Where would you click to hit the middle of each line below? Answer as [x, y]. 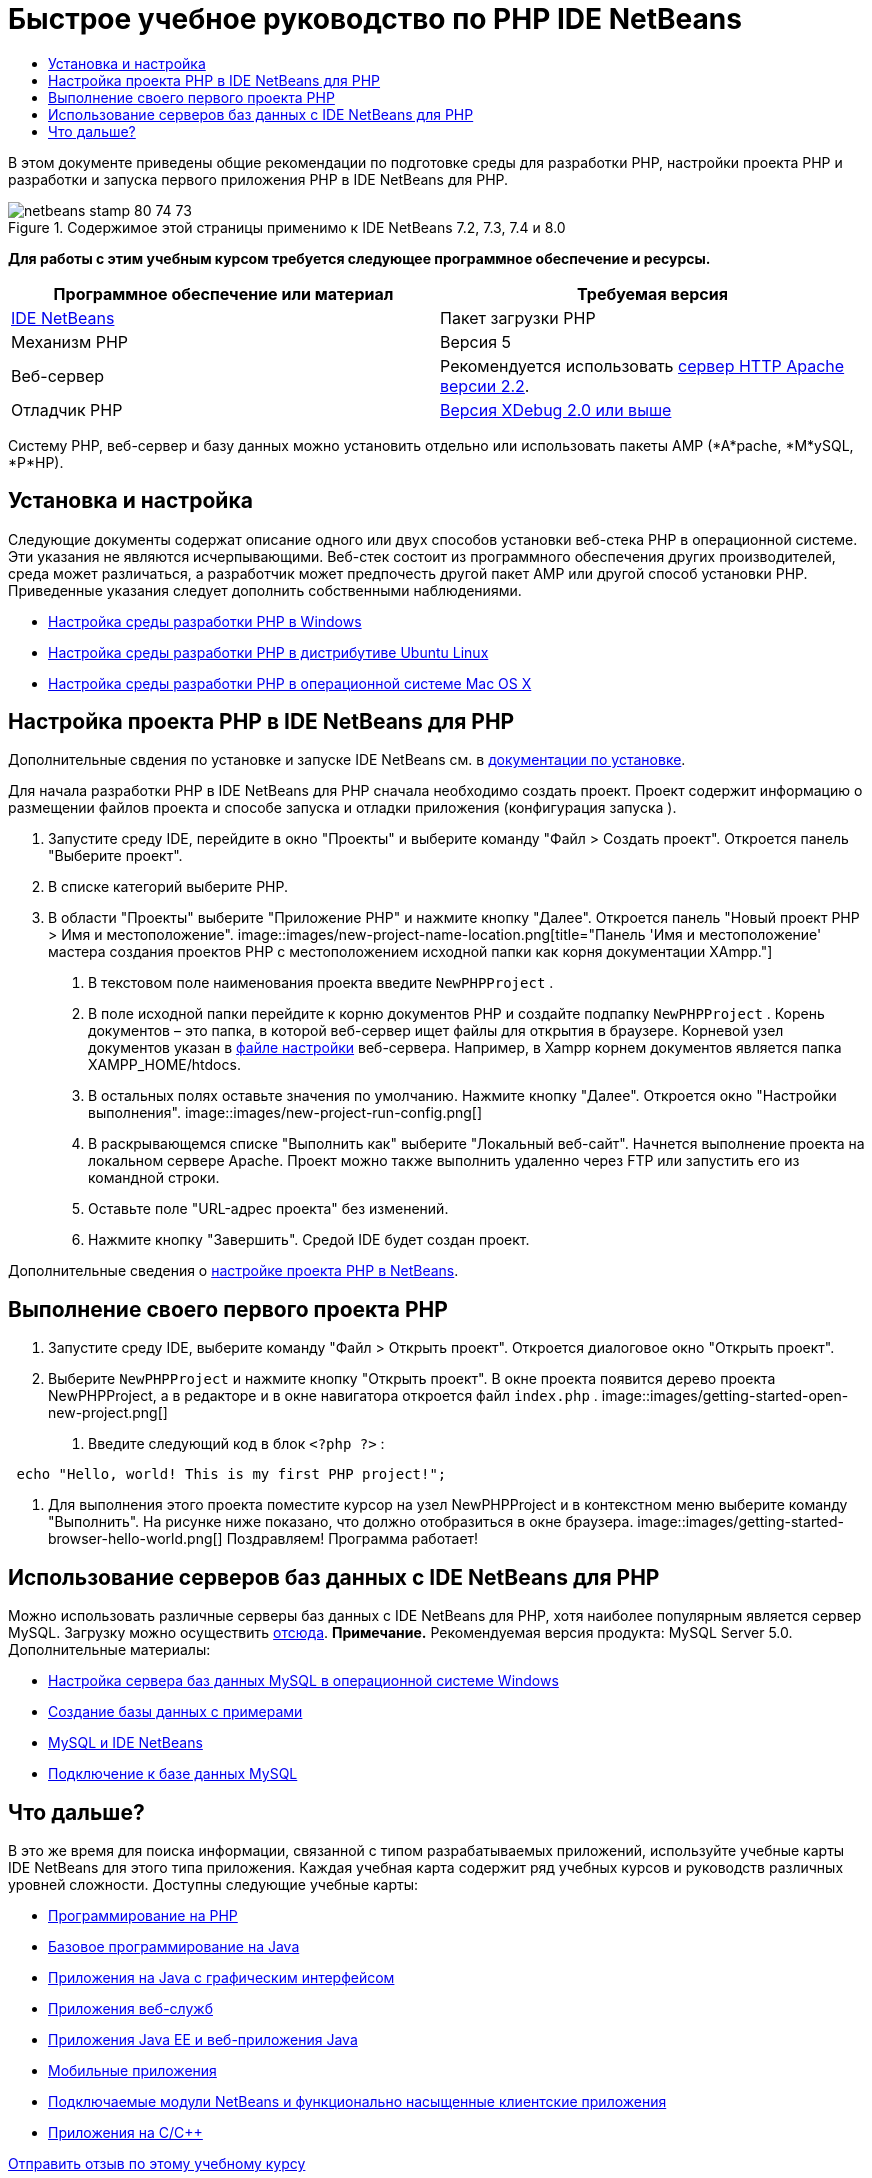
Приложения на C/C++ [125, 2132]
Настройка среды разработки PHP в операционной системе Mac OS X [290, 683]
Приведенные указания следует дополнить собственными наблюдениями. [265, 590]
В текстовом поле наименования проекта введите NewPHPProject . [321, 983]
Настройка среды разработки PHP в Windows [205, 621]
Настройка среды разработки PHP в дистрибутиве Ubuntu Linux [268, 652]
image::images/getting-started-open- [725, 1396]
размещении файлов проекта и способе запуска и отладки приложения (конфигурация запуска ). [342, 808]
